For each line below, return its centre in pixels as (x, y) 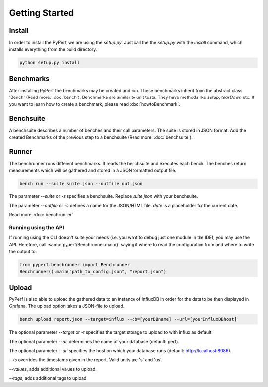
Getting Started (42, 13)
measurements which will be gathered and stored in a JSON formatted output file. (93, 170)
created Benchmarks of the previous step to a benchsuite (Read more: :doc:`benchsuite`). (101, 137)
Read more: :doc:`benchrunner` (41, 215)
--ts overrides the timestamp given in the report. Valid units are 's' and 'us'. (86, 360)
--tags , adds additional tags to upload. (48, 378)
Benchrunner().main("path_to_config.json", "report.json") (93, 272)
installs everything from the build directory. (53, 49)
